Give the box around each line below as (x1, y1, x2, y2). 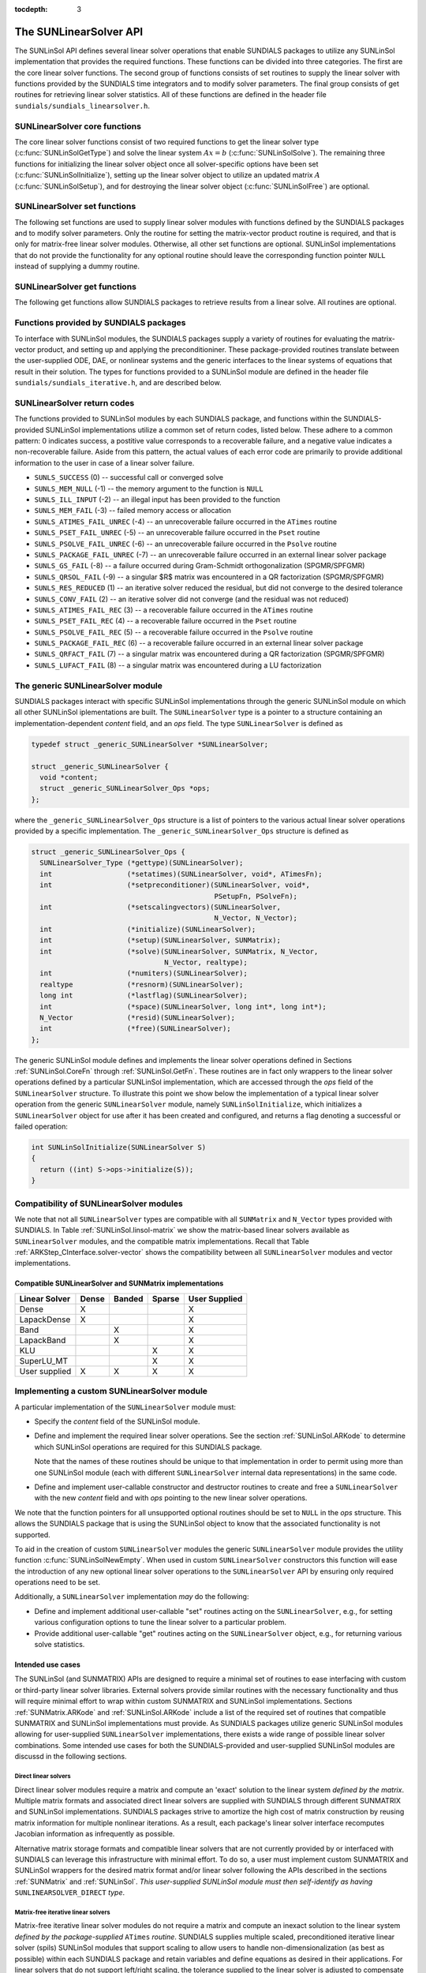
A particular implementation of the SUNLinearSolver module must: (14, 1402, 237, 1412)
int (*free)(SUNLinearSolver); (39, 1024, 232, 1033)
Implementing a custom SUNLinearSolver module (14, 1386, 208, 1397)
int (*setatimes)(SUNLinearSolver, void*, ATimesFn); (39, 869, 323, 878)
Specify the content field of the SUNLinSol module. (34, 1417, 200, 1426)
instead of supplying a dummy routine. (14, 261, 140, 271)
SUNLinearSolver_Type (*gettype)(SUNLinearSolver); (39, 859, 244, 867)
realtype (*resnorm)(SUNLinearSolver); (39, 979, 244, 989)
